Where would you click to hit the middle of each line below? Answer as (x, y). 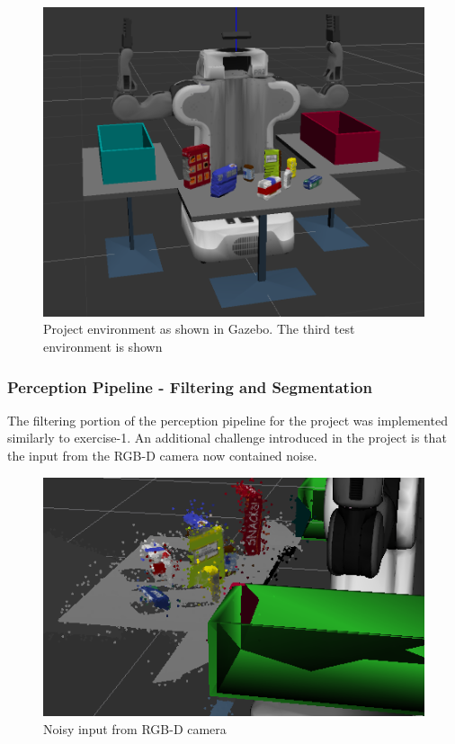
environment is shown (103, 347)
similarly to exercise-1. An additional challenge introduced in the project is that (227, 438)
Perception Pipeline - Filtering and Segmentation (190, 386)
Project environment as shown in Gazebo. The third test (199, 329)
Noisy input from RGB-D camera (135, 729)
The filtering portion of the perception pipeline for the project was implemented (227, 420)
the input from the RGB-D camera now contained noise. (162, 456)
